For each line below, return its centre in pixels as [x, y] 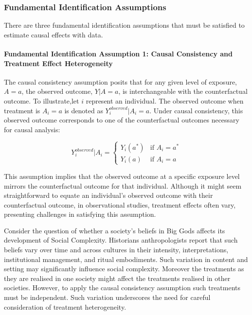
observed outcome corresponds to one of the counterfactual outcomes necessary [122, 120]
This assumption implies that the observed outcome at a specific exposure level [122, 176]
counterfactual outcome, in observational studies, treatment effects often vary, [120, 204]
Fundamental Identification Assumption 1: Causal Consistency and [118, 53]
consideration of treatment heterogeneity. [65, 306]
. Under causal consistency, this [196, 110]
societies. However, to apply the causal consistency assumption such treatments [122, 288]
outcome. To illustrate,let [42, 100]
